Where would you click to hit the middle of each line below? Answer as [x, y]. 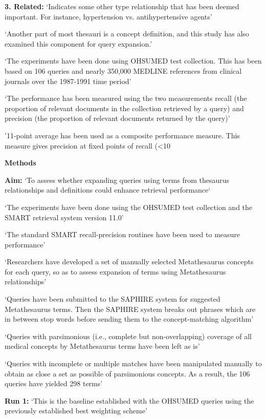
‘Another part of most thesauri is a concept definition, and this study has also [127, 34]
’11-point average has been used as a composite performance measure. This [122, 135]
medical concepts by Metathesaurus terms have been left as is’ [102, 346]
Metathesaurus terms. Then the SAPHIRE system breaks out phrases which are [130, 309]
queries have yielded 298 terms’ [54, 383]
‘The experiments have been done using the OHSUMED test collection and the [129, 207]
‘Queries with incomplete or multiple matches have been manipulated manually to [133, 363]
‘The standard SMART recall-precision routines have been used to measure [123, 234]
